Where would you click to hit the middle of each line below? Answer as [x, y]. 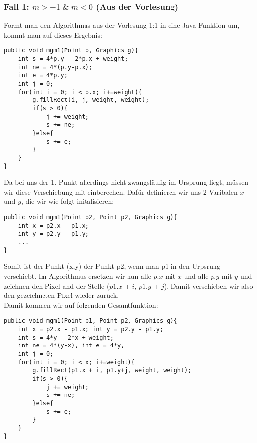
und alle [196, 275]
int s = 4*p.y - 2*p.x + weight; [73, 59]
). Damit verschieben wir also [208, 285]
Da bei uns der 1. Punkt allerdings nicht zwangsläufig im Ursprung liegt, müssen [126, 182]
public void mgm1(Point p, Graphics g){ [71, 51]
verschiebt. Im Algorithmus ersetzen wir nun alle [78, 275]
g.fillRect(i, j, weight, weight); [91, 100]
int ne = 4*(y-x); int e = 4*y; [71, 346]
